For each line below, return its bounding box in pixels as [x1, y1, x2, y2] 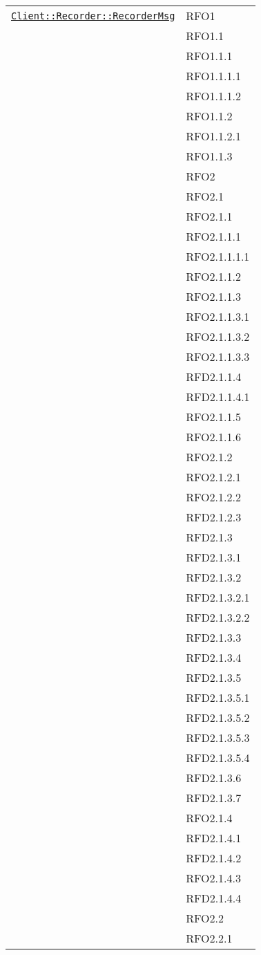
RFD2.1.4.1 [186, 830, 242, 846]
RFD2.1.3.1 [186, 549, 242, 565]
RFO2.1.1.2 [186, 268, 241, 284]
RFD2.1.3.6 [186, 770, 242, 786]
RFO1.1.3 [186, 148, 233, 164]
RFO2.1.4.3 [186, 870, 241, 886]
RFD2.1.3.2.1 [186, 589, 250, 605]
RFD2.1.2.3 [186, 509, 242, 525]
